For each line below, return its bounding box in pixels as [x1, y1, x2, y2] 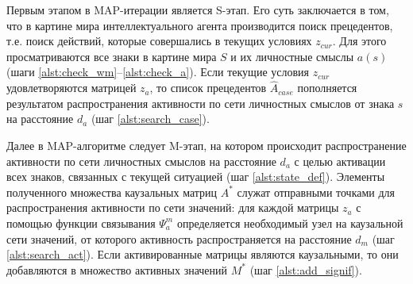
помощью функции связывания [6, 214, 156, 231]
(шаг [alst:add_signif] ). [249, 261, 362, 278]
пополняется [297, 79, 357, 96]
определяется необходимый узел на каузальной [176, 214, 403, 231]
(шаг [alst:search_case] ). [91, 110, 210, 127]
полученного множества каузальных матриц [6, 183, 218, 200]
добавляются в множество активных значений [6, 261, 228, 278]
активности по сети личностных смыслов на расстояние [6, 152, 276, 169]
